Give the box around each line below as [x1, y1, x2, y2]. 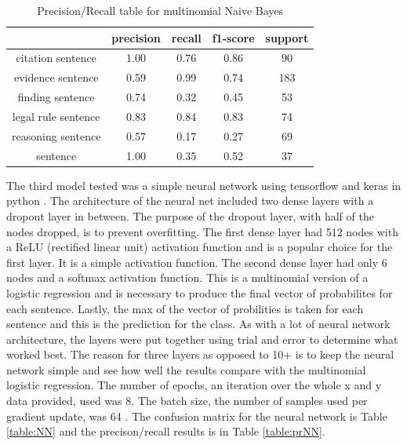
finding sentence [17, 89, 95, 105]
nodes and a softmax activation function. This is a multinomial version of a [6, 269, 369, 286]
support [265, 29, 309, 46]
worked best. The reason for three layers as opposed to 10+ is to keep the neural [6, 346, 394, 363]
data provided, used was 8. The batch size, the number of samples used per [6, 392, 368, 409]
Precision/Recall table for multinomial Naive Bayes [37, 2, 284, 18]
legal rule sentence [12, 108, 100, 124]
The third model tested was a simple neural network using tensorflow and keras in [6, 177, 402, 193]
